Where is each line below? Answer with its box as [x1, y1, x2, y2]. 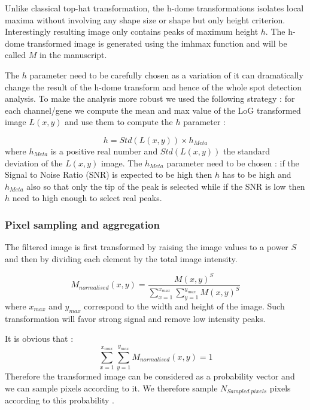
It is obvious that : [5, 332, 74, 345]
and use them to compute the [65, 116, 173, 128]
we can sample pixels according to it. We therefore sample [5, 381, 218, 394]
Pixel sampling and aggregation [5, 217, 160, 232]
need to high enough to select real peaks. [12, 192, 162, 204]
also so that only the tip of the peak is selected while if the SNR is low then [26, 180, 305, 192]
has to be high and [222, 168, 291, 181]
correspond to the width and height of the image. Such [84, 300, 285, 312]
